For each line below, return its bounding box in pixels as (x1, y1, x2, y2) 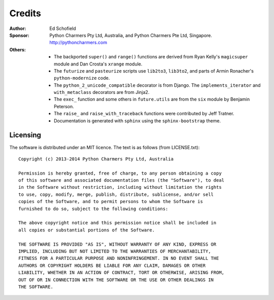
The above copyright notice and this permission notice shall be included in (18, 220, 217, 226)
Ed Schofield (49, 25, 76, 31)
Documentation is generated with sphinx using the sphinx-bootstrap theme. (54, 117, 221, 124)
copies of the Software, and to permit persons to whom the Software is (18, 198, 203, 205)
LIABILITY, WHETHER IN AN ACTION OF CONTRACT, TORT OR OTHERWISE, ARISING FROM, (18, 270, 225, 276)
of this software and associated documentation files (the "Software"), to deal (18, 178, 225, 183)
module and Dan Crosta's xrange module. (54, 61, 143, 67)
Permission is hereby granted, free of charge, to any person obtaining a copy (18, 170, 222, 176)
